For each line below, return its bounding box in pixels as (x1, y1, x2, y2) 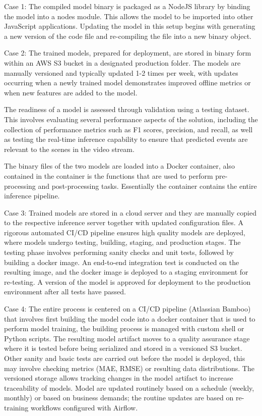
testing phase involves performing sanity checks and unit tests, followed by (4, 247, 234, 257)
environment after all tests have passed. (4, 286, 126, 297)
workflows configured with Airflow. (30, 402, 138, 412)
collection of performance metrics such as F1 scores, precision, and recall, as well (4, 124, 253, 134)
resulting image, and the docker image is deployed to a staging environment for (4, 267, 248, 277)
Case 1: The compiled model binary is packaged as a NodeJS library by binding (4, 1, 250, 11)
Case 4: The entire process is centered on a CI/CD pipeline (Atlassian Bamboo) (4, 303, 251, 314)
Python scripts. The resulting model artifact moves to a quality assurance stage (4, 333, 250, 343)
